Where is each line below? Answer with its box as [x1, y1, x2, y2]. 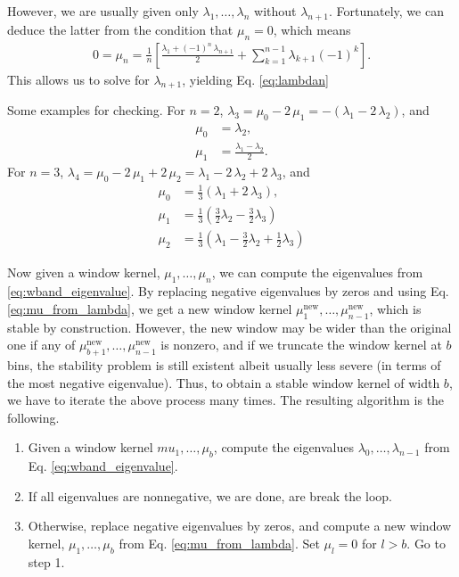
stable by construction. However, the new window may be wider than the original [7, 317, 452, 336]
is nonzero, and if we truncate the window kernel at [160, 335, 442, 354]
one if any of [7, 335, 76, 354]
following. [7, 408, 60, 426]
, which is [369, 299, 422, 317]
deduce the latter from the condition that [7, 20, 234, 38]
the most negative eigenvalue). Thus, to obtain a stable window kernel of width [7, 373, 440, 392]
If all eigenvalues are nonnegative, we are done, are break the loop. [28, 486, 392, 505]
